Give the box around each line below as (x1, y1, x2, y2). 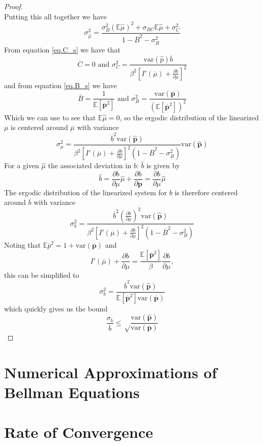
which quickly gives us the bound (4, 303, 108, 313)
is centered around (11, 122, 68, 133)
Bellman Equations (4, 381, 140, 402)
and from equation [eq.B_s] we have (4, 80, 117, 90)
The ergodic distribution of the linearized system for (4, 187, 167, 197)
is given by (146, 160, 180, 171)
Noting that (4, 239, 41, 250)
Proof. (4, 1, 23, 11)
